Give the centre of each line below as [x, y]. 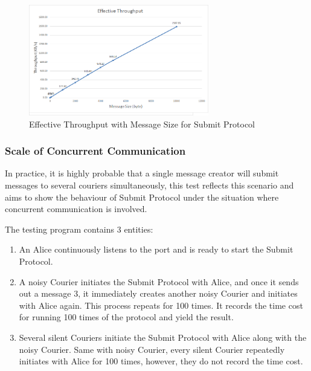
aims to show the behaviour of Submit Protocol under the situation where [142, 197]
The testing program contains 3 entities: [79, 229]
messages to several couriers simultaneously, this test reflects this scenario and [149, 185]
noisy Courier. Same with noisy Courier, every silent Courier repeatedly [152, 349]
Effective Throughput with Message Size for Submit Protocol [142, 124]
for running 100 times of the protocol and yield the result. [126, 317]
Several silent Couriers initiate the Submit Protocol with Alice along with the [163, 337]
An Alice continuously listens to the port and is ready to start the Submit [156, 249]
